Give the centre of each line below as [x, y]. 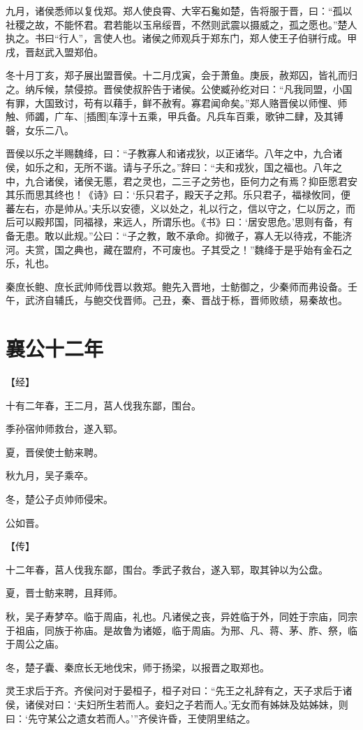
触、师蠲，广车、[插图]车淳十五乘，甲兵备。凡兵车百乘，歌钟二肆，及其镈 [175, 116]
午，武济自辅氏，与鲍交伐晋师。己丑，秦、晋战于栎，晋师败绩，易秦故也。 [177, 300]
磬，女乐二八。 [40, 130]
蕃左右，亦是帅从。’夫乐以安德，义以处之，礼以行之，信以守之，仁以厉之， [176, 208]
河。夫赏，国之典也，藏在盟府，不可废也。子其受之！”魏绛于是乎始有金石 [174, 249]
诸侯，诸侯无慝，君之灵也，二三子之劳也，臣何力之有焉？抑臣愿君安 [201, 181]
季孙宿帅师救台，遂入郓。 [64, 429]
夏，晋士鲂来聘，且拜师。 [64, 593]
